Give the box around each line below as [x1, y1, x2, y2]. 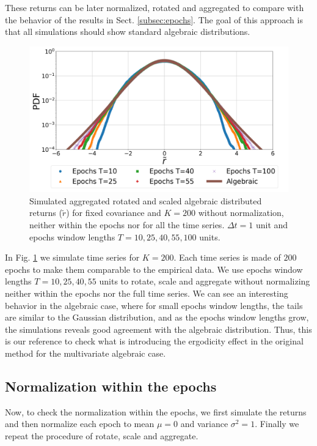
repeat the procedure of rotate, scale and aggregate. [5, 429, 199, 442]
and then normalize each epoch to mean [5, 417, 155, 430]
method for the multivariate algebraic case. [5, 347, 166, 359]
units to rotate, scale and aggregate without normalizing [99, 275, 310, 288]
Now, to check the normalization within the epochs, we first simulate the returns [5, 405, 307, 418]
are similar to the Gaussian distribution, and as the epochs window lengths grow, [5, 311, 309, 324]
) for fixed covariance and [66, 206, 161, 219]
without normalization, [198, 206, 284, 219]
